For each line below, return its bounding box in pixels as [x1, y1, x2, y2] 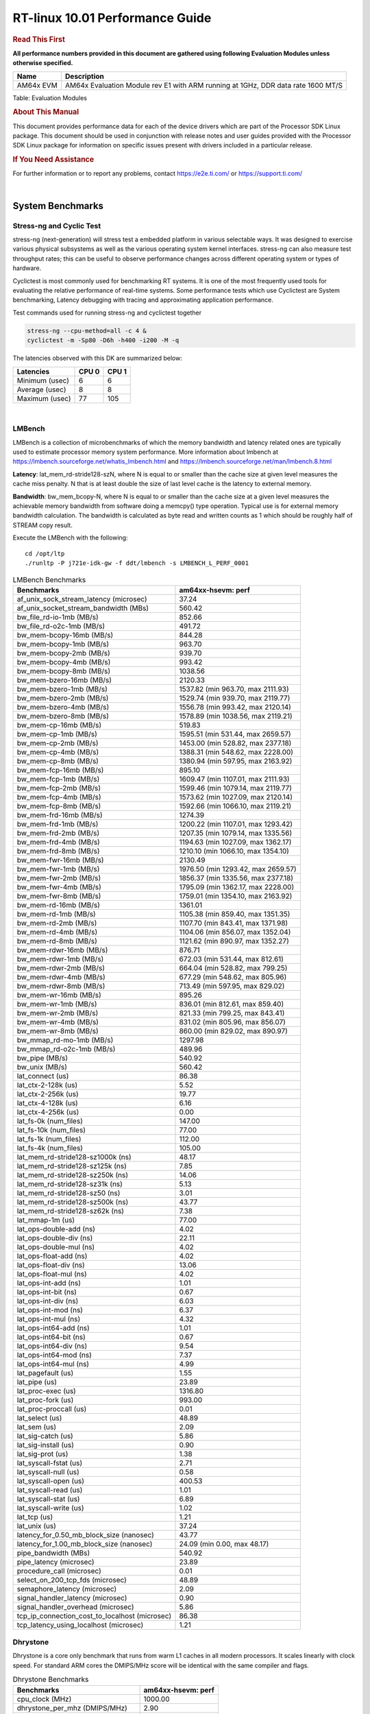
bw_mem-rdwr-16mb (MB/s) [16, 945, 108, 954]
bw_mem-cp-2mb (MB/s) [16, 738, 99, 747]
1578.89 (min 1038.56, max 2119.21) [179, 711, 293, 721]
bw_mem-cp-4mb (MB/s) [16, 747, 99, 757]
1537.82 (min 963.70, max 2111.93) [179, 684, 289, 694]
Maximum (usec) [16, 394, 71, 403]
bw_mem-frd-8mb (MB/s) [16, 846, 100, 856]
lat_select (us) [16, 1413, 62, 1423]
